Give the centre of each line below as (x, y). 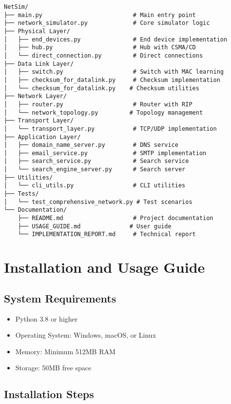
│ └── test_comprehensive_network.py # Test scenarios (98, 202)
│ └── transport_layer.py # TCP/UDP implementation (110, 129)
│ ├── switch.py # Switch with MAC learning (114, 72)
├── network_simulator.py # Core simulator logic (107, 23)
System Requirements (60, 298)
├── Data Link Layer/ (39, 64)
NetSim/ (16, 7)
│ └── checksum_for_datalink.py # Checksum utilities (102, 88)
